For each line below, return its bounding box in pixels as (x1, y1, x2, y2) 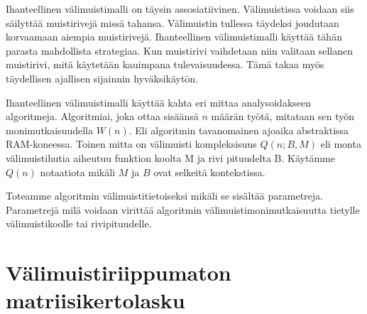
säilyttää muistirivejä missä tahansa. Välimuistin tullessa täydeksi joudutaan (6, 15, 339, 30)
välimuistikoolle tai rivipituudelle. (6, 216, 152, 231)
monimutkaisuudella (6, 122, 93, 137)
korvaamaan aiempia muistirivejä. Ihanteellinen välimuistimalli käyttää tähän (6, 29, 342, 44)
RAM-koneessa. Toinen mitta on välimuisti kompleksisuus (6, 136, 257, 151)
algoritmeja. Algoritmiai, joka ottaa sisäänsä (6, 109, 199, 124)
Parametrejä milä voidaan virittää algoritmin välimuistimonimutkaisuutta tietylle (6, 202, 360, 217)
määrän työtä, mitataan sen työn (211, 109, 355, 124)
